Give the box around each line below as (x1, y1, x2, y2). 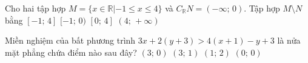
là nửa (277, 34, 301, 47)
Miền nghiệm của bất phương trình (5, 34, 136, 47)
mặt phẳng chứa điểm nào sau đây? (5, 45, 137, 58)
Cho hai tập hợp (5, 2, 66, 14)
